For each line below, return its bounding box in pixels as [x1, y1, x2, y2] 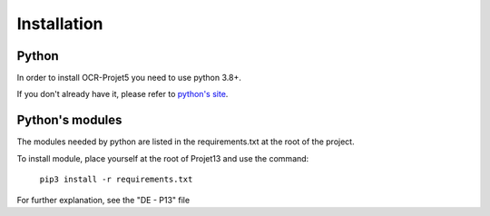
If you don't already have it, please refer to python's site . [16, 89, 229, 100]
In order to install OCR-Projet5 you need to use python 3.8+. [16, 73, 242, 83]
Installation [16, 14, 103, 34]
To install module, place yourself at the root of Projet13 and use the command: [16, 152, 309, 163]
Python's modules [16, 113, 122, 128]
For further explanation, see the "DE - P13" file [16, 194, 191, 205]
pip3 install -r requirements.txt [39, 174, 193, 185]
